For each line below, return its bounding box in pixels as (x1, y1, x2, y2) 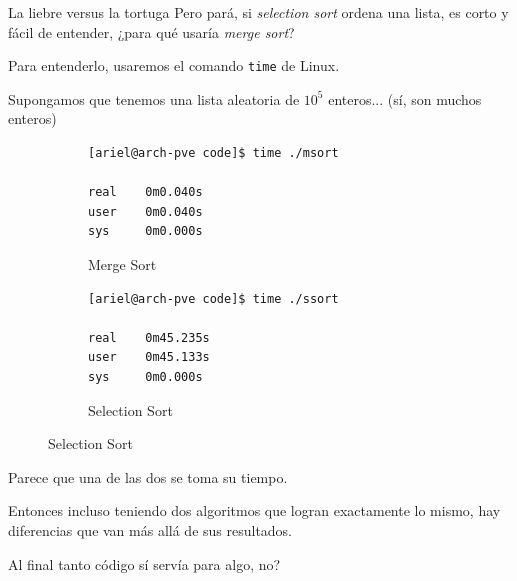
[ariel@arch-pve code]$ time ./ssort (88, 291, 339, 306)
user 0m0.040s (88, 204, 203, 219)
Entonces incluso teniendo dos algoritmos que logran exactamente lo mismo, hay (8, 500, 501, 521)
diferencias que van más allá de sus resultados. (8, 519, 293, 540)
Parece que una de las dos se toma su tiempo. (8, 466, 288, 487)
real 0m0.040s (88, 185, 203, 200)
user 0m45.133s (88, 350, 210, 365)
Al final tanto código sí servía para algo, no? (8, 553, 281, 574)
